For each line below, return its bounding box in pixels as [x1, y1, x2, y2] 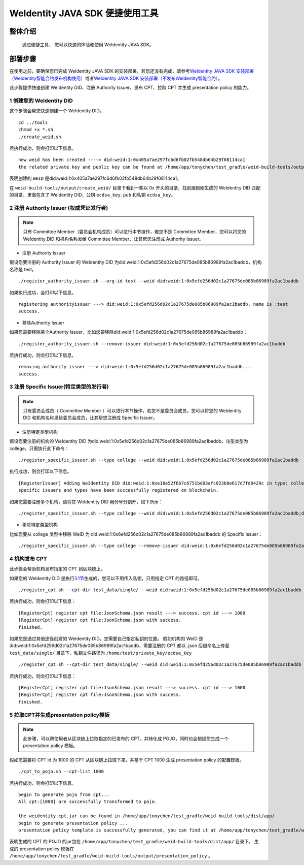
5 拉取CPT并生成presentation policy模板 [9, 711, 110, 718]
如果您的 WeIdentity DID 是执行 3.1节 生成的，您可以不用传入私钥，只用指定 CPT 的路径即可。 [9, 575, 202, 581]
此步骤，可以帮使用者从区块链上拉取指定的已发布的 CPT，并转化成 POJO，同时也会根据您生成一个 [23, 735, 229, 742]
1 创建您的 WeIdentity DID [9, 97, 73, 104]
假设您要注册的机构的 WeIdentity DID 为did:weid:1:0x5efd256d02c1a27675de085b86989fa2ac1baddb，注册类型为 [9, 438, 248, 444]
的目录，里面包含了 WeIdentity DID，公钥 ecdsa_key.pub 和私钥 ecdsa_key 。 [9, 191, 176, 198]
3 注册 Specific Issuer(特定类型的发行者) [9, 383, 109, 391]
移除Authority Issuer [22, 319, 64, 326]
